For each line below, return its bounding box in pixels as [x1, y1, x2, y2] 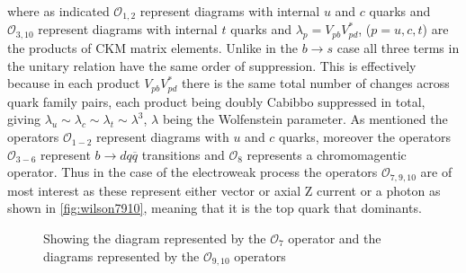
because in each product [7, 74, 140, 92]
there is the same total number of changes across [181, 74, 450, 92]
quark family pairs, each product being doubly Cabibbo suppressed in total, [7, 92, 426, 110]
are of [420, 163, 453, 181]
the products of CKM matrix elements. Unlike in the [7, 39, 299, 57]
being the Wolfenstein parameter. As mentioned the [162, 110, 448, 128]
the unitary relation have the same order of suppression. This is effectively [7, 56, 417, 75]
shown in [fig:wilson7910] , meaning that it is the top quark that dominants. [7, 198, 422, 217]
